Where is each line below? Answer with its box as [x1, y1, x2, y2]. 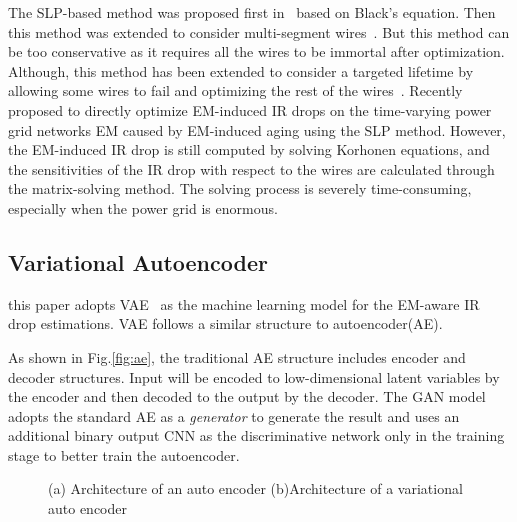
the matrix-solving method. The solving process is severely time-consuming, [8, 178, 472, 199]
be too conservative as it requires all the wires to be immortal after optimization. [8, 41, 505, 62]
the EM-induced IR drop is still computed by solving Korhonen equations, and [8, 139, 490, 160]
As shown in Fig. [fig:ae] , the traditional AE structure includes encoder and [8, 346, 466, 367]
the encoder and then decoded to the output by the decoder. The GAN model [8, 386, 486, 407]
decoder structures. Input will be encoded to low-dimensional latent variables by [8, 366, 500, 387]
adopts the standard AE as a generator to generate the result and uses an [8, 405, 460, 426]
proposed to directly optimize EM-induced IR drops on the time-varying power [8, 99, 492, 120]
